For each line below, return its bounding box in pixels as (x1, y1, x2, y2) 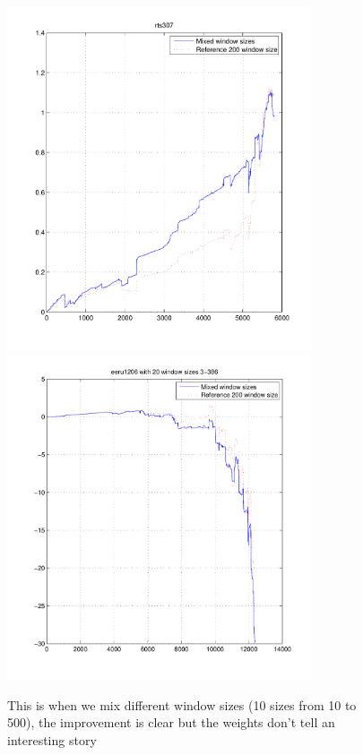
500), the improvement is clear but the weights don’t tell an (7, 713, 335, 732)
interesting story (7, 731, 97, 749)
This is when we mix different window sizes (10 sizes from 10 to (7, 695, 357, 714)
